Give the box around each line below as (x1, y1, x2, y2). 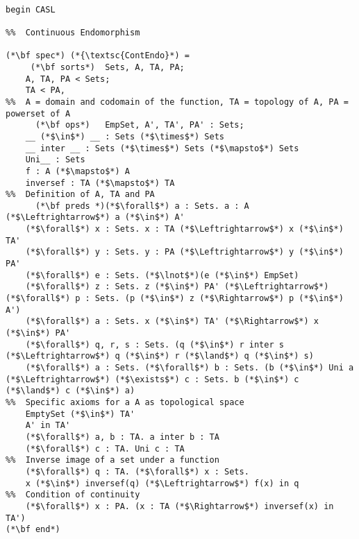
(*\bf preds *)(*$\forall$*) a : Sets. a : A (35, 200, 249, 211)
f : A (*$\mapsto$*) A (25, 166, 130, 176)
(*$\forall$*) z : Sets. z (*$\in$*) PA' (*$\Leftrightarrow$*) (25, 282, 329, 292)
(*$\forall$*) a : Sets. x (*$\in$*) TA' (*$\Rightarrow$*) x (25, 316, 319, 327)
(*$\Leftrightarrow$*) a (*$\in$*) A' (6, 212, 185, 223)
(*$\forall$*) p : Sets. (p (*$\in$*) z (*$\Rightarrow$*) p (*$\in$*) (6, 293, 344, 304)
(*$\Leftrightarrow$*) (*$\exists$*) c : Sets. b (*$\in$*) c (6, 374, 299, 384)
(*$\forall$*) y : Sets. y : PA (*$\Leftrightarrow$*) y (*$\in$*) (25, 247, 344, 257)
